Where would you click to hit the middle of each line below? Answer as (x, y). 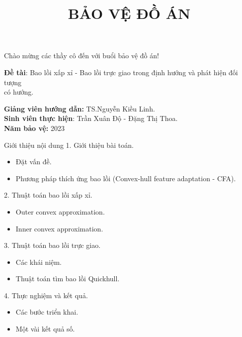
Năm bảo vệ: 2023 (34, 128)
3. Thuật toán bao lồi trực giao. (52, 245)
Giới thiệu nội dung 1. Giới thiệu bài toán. (69, 145)
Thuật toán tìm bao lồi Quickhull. (68, 279)
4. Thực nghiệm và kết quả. (46, 295)
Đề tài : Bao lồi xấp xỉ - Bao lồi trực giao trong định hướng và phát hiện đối (121, 72)
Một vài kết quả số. (45, 329)
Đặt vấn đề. (34, 162)
